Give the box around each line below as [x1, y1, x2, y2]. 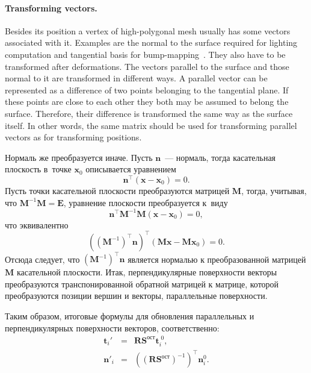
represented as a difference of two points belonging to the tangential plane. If [5, 83, 289, 96]
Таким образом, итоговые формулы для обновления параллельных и [5, 310, 254, 322]
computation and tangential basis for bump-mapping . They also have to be [5, 48, 286, 60]
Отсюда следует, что [5, 252, 80, 265]
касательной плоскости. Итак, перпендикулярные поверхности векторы [16, 266, 277, 278]
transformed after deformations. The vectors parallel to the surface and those [5, 60, 289, 72]
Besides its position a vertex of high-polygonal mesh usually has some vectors [5, 24, 291, 37]
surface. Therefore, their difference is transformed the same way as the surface [5, 107, 293, 119]
